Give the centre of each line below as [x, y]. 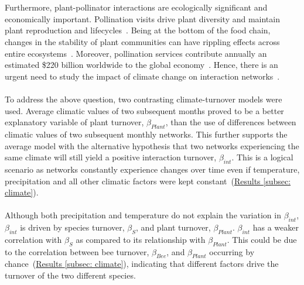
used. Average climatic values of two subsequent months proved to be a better [144, 110]
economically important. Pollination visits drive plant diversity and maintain [142, 18]
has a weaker [276, 227]
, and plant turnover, [173, 227]
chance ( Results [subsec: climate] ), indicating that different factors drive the [142, 264]
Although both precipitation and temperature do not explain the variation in [143, 215]
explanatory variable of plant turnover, [74, 122]
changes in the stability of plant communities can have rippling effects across [142, 41]
